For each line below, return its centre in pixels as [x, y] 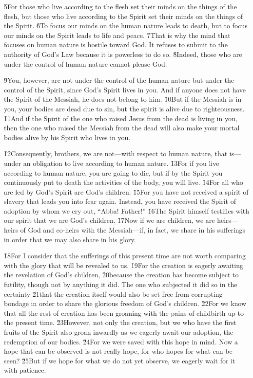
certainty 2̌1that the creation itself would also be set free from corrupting [113, 294]
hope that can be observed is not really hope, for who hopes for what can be [118, 351]
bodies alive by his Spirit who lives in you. [67, 137]
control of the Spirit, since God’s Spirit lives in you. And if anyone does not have [125, 89]
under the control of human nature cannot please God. [86, 63]
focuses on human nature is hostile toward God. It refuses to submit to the [116, 45]
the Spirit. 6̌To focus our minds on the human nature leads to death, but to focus [126, 26]
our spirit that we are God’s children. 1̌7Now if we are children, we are [109, 220]
